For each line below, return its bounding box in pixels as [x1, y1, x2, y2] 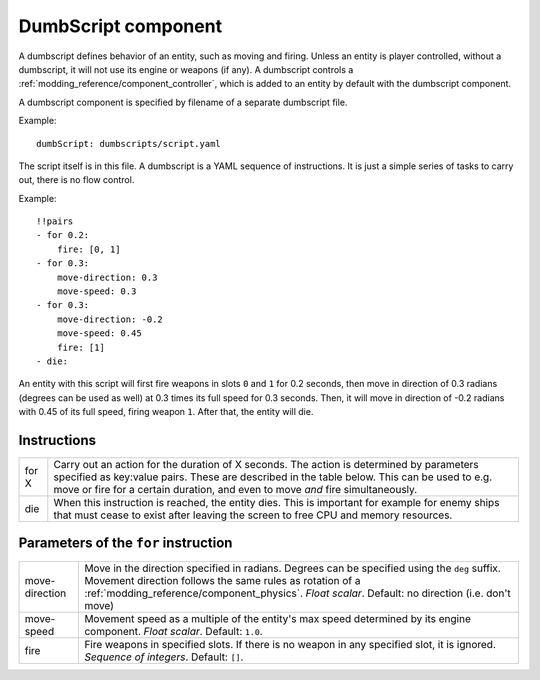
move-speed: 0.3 [56, 286, 137, 297]
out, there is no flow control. [18, 174, 135, 186]
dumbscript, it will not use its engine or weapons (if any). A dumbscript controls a [18, 63, 354, 75]
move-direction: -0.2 [56, 313, 164, 325]
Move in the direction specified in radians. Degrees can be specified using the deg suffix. [84, 561, 502, 575]
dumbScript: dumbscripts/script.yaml [36, 138, 222, 149]
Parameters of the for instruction [18, 535, 233, 552]
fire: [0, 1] [56, 243, 121, 255]
